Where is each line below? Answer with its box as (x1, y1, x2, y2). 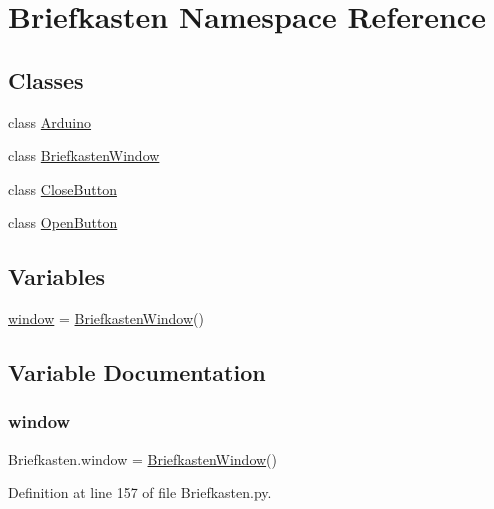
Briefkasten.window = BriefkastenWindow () (8, 448, 278, 469)
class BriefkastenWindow (8, 145, 160, 166)
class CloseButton (8, 178, 117, 199)
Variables (8, 261, 106, 292)
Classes (8, 64, 84, 95)
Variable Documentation (8, 357, 266, 388)
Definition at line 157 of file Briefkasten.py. (8, 482, 272, 503)
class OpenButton (8, 212, 118, 233)
